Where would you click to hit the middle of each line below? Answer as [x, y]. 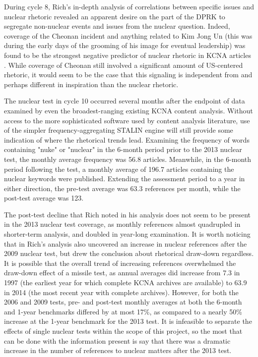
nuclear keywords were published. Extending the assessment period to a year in [125, 178]
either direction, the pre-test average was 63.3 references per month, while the [122, 188]
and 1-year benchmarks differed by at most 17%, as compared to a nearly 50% [123, 311]
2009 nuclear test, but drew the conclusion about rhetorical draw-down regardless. [129, 253]
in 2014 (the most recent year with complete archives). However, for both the [121, 292]
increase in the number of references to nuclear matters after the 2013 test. [118, 350]
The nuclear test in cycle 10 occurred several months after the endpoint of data [125, 101]
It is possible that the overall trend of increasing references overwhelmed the [120, 263]
